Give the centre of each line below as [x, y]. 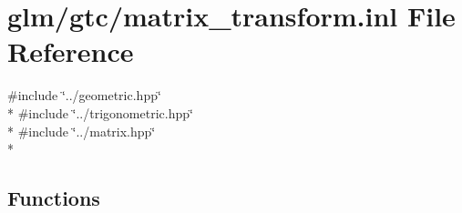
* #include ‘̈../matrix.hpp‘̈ [82, 131]
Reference [71, 51]
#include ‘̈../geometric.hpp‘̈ [84, 95]
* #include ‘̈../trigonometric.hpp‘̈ [100, 112]
